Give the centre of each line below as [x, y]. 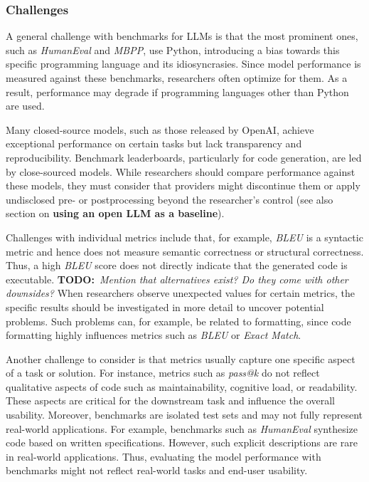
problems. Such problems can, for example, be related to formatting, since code [178, 321]
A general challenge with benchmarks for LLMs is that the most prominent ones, [182, 36]
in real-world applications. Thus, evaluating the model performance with [164, 456]
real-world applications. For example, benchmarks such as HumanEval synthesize [182, 428]
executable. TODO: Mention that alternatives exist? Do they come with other [177, 279]
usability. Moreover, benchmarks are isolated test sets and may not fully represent [184, 415]
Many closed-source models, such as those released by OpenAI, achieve [160, 129]
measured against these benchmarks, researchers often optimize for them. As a [177, 78]
